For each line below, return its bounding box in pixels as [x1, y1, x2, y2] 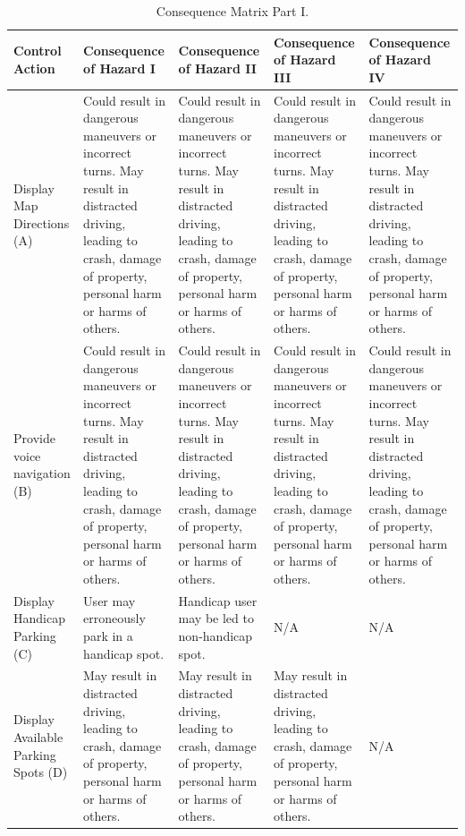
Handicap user [178, 591, 258, 610]
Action [13, 58, 55, 77]
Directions [13, 213, 70, 232]
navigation [13, 464, 71, 482]
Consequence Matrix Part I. [156, 2, 309, 20]
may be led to [178, 609, 254, 627]
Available [13, 727, 63, 746]
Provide [13, 429, 55, 448]
